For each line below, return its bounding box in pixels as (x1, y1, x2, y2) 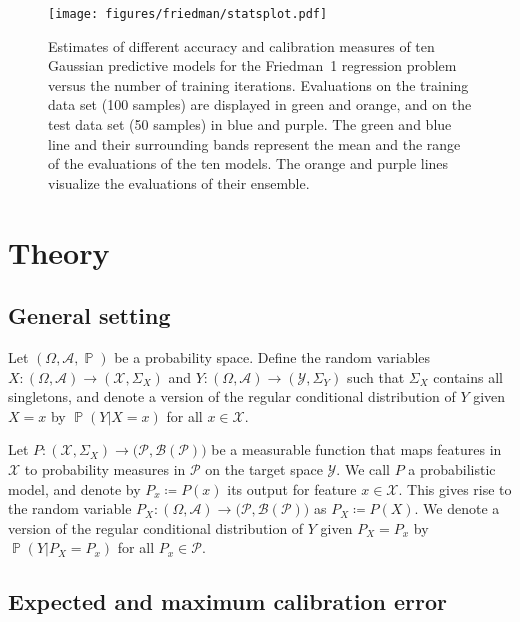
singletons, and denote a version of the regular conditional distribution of (8, 386, 456, 407)
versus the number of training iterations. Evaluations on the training (48, 74, 469, 95)
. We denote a (414, 498, 500, 519)
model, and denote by (8, 478, 141, 499)
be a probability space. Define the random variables (114, 346, 431, 367)
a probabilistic (408, 458, 496, 479)
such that (346, 366, 405, 387)
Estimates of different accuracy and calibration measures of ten (48, 35, 435, 56)
